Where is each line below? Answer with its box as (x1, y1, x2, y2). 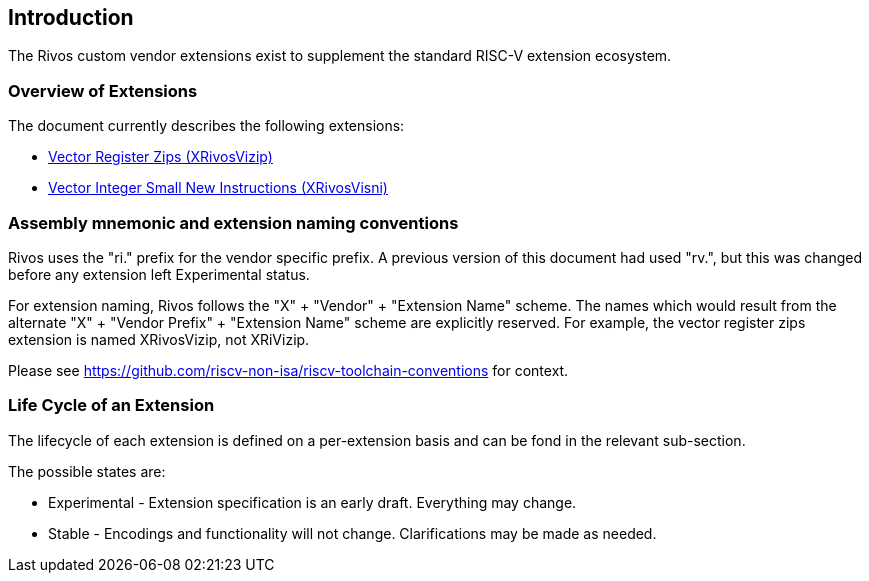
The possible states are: (8, 462, 166, 480)
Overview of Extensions (8, 80, 198, 101)
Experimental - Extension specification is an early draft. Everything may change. (48, 493, 577, 511)
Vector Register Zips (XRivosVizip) (48, 148, 273, 166)
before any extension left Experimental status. (8, 265, 310, 283)
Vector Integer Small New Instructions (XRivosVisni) (48, 179, 388, 197)
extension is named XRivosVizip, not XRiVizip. (8, 330, 310, 348)
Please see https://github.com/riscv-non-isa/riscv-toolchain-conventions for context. (8, 361, 569, 379)
